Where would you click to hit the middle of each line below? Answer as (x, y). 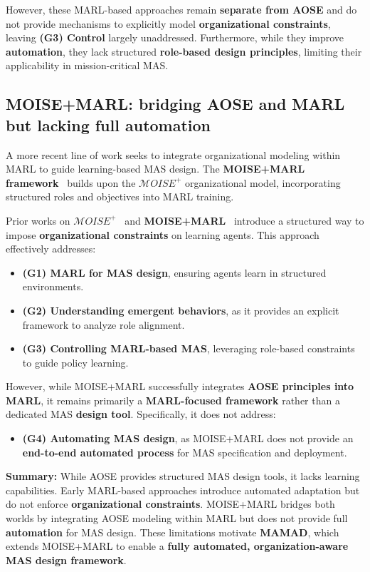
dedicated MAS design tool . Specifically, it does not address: (141, 414)
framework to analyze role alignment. (104, 324)
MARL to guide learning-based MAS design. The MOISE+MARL (155, 169)
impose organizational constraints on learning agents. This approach (163, 234)
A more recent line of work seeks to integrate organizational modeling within (173, 154)
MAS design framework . (66, 560)
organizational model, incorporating (263, 182)
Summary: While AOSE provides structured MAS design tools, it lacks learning (183, 476)
